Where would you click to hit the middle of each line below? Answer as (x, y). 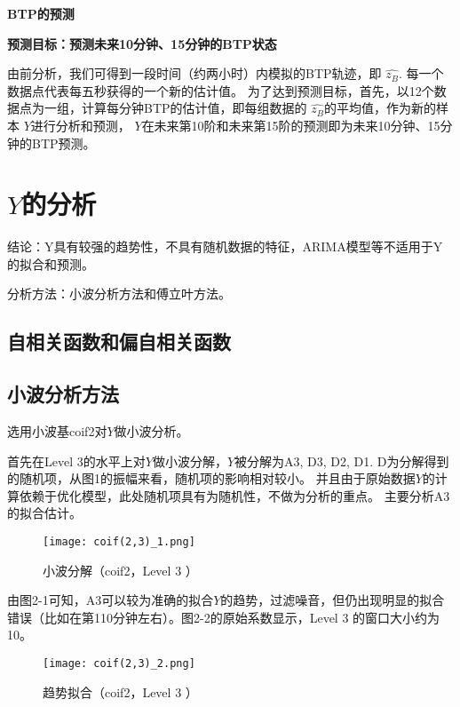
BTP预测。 (63, 143)
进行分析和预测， (80, 125)
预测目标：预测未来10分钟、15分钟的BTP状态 (142, 43)
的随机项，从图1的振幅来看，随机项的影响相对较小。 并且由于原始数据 (211, 478)
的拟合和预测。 (51, 263)
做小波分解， (190, 461)
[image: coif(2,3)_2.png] (119, 664)
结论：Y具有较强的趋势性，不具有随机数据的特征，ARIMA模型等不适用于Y (225, 246)
